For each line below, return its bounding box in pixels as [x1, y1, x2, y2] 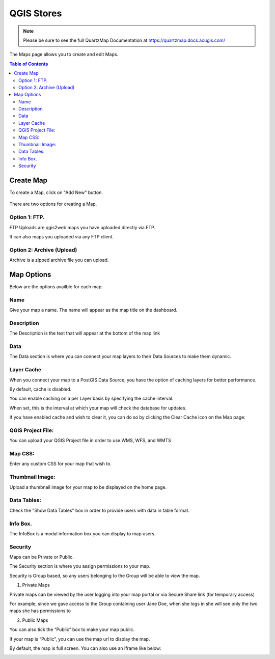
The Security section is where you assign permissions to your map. [9, 563, 151, 569]
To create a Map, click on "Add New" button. [9, 189, 103, 196]
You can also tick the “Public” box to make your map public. [9, 626, 135, 633]
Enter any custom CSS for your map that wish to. [9, 461, 112, 467]
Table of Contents [9, 61, 48, 67]
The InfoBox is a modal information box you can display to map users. [9, 530, 156, 537]
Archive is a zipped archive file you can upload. [9, 257, 109, 263]
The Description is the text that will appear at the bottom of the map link [9, 330, 160, 336]
